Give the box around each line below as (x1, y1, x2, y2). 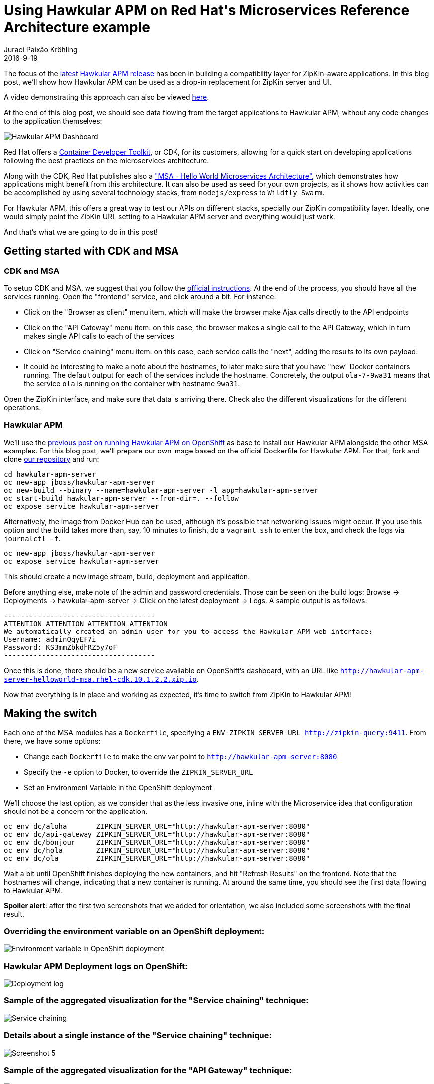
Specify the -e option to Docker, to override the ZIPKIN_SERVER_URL (24, 767, 253, 776)
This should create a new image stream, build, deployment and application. (4, 572, 250, 581)
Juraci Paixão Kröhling (4, 45, 78, 54)
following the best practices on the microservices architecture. (4, 156, 209, 165)
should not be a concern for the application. (4, 807, 148, 815)
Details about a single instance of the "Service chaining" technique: (4, 1030, 272, 1041)
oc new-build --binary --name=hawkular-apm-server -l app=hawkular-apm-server (4, 486, 319, 494)
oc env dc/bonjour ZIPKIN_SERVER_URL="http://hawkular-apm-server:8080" (4, 838, 310, 846)
